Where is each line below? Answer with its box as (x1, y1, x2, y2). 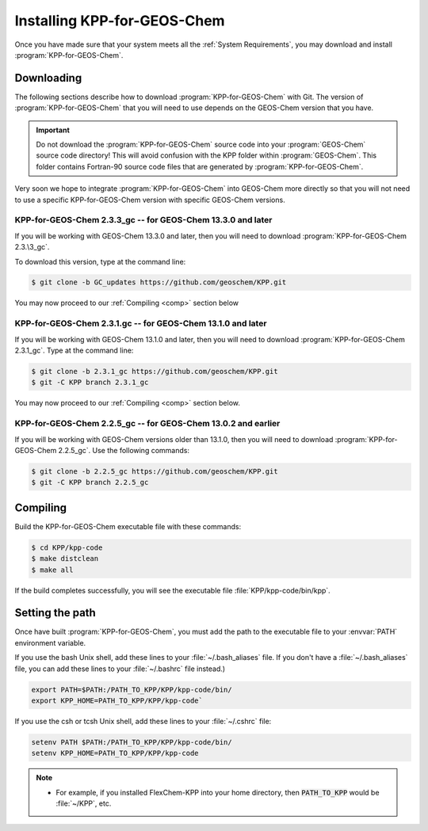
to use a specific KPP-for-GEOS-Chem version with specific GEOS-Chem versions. (14, 195, 285, 204)
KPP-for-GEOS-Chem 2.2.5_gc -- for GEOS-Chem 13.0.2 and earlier (14, 418, 281, 429)
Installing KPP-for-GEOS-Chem (14, 12, 225, 29)
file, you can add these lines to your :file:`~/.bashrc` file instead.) (14, 664, 226, 673)
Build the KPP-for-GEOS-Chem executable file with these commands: (14, 521, 242, 531)
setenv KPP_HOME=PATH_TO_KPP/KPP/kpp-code (31, 749, 199, 758)
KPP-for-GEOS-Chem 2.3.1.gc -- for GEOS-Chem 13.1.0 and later (14, 318, 267, 329)
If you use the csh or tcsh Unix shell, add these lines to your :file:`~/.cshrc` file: (14, 716, 272, 726)
